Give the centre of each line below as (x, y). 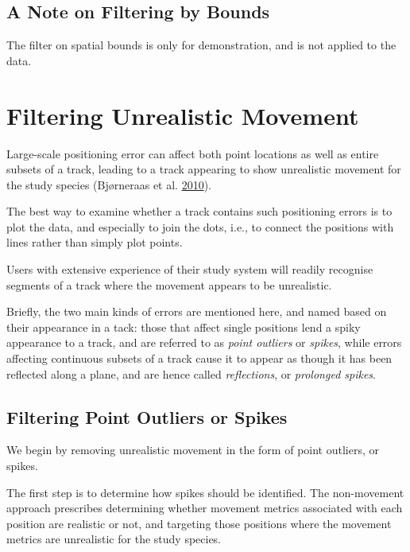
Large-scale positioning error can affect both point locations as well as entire (193, 153)
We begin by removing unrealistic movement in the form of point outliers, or (193, 450)
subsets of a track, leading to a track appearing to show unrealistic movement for (204, 169)
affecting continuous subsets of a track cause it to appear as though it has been (199, 358)
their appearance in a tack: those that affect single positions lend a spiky (184, 327)
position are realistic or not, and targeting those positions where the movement (199, 523)
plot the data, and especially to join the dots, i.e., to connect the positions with (200, 226)
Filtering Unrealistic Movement (183, 115)
